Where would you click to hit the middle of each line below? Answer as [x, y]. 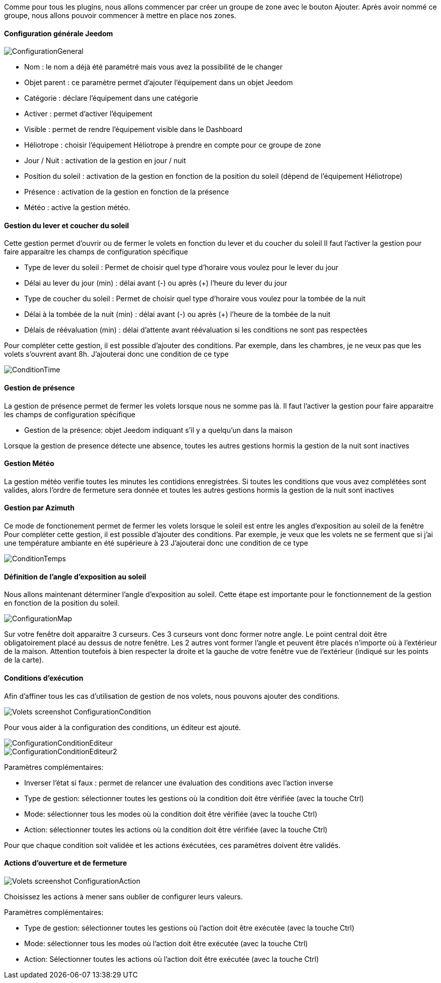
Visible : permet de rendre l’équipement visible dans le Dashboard [133, 129]
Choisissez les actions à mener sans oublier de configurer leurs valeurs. [124, 896]
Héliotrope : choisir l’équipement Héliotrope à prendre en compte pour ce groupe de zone [173, 145]
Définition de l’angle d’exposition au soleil [75, 576]
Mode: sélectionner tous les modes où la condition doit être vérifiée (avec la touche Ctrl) [171, 814]
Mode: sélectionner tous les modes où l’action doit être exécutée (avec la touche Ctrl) [166, 943]
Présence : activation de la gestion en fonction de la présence [127, 192]
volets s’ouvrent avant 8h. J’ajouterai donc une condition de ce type [117, 354]
